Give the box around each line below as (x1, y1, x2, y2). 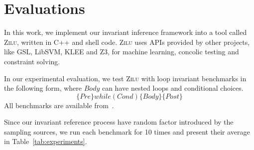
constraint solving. (4, 56, 60, 66)
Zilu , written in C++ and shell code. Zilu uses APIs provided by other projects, (4, 36, 250, 47)
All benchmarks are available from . (4, 100, 114, 110)
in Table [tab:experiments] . (4, 136, 87, 147)
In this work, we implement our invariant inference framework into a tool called (4, 27, 247, 37)
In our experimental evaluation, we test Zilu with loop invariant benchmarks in (4, 73, 247, 83)
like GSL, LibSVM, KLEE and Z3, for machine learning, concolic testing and (4, 46, 239, 57)
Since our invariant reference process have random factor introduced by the (4, 117, 234, 127)
